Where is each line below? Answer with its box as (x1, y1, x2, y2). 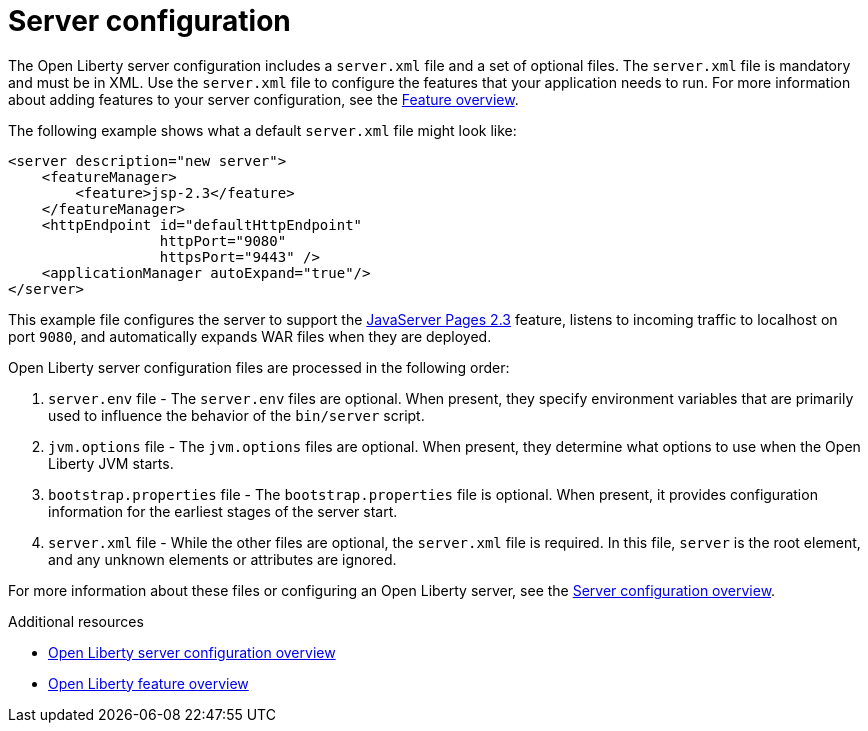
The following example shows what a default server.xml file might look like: (8, 121, 517, 139)
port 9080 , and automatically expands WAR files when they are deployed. (8, 327, 492, 345)
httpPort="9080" (159, 232, 287, 249)
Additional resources (8, 612, 144, 630)
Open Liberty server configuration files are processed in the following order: (8, 358, 510, 376)
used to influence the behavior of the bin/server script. (48, 406, 425, 424)
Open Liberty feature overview (48, 674, 249, 692)
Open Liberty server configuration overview (48, 643, 336, 661)
